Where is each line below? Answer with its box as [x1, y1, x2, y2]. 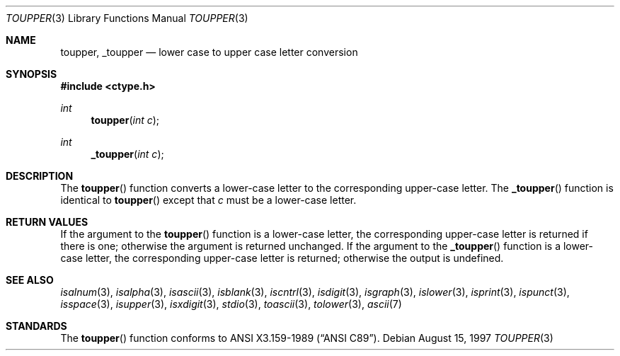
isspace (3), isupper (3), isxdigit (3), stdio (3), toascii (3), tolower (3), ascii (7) [60, 298, 402, 310]
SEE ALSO [6, 274, 54, 286]
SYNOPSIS [6, 68, 57, 80]
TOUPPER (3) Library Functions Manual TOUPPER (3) [6, 12, 248, 24]
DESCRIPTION [6, 170, 74, 182]
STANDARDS [6, 320, 67, 332]
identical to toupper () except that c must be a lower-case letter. [60, 194, 357, 206]
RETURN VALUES [6, 216, 88, 228]
